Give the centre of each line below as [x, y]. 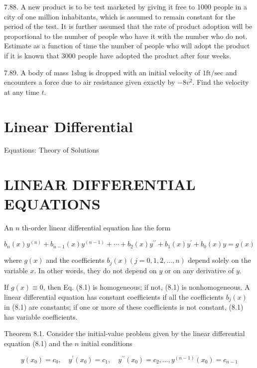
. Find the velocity [221, 82]
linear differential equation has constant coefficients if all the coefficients [114, 296]
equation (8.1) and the [38, 343]
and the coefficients [75, 260]
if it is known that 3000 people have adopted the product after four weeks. [118, 55]
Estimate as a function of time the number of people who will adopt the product [127, 46]
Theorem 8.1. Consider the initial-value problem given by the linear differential [125, 333]
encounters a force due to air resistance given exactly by [90, 82]
